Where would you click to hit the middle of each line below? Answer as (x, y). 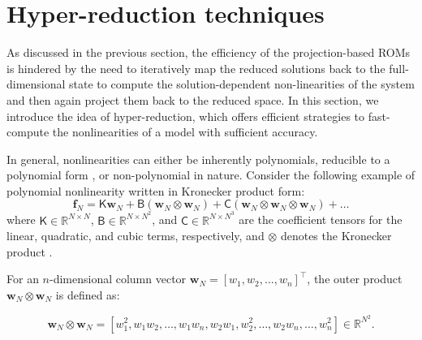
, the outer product (355, 279)
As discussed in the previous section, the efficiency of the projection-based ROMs (209, 52)
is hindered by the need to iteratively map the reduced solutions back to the (196, 68)
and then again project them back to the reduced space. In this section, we (193, 99)
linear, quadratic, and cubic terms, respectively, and (136, 236)
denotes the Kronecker (336, 236)
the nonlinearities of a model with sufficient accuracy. (185, 132)
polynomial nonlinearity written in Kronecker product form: (156, 190)
